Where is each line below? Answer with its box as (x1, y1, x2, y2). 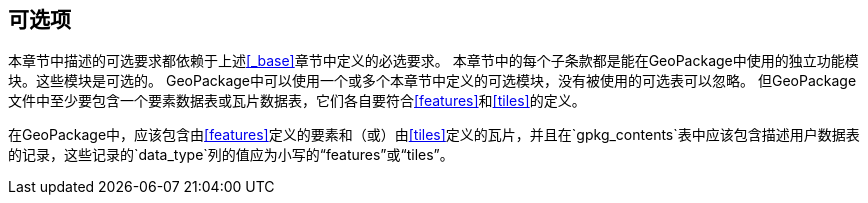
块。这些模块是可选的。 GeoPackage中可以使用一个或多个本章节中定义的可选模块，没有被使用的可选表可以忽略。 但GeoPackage (8, 72, 857, 90)
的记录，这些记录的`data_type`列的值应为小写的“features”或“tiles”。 (8, 146, 454, 164)
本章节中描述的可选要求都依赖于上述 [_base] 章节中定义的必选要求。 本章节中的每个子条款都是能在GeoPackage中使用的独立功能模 (8, 52, 859, 70)
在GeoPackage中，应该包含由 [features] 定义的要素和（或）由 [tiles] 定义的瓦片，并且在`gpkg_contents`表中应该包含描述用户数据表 (8, 126, 860, 144)
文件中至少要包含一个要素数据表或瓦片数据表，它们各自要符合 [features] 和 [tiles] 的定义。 (8, 92, 586, 110)
